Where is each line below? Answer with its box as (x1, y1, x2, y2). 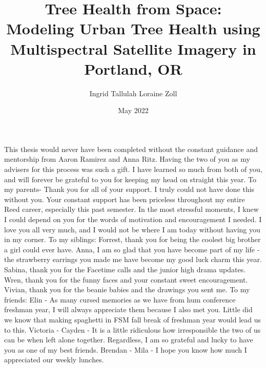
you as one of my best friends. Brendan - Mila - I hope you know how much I (4, 344, 247, 355)
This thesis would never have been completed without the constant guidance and (4, 143, 258, 154)
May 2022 (118, 105, 149, 116)
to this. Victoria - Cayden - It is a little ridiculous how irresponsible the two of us (4, 324, 261, 335)
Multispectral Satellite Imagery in (10, 38, 256, 59)
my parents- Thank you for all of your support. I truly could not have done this (4, 184, 255, 194)
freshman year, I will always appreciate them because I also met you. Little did (4, 304, 253, 315)
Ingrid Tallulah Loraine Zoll (89, 88, 177, 98)
